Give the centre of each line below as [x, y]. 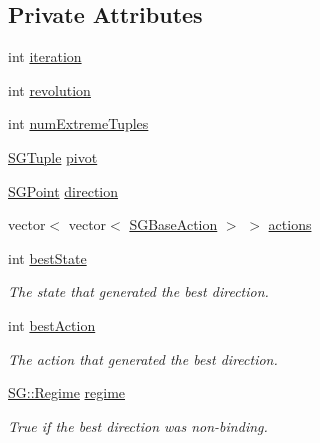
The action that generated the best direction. [143, 358]
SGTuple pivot [53, 156]
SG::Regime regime [67, 392]
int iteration [45, 56]
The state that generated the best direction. [138, 291]
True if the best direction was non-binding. [138, 425]
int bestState [47, 257]
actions [290, 224]
